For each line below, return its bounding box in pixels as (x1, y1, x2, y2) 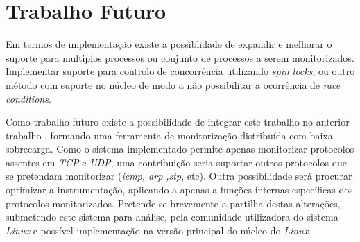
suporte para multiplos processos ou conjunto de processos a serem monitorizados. (6, 50, 354, 64)
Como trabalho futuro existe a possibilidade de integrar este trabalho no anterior (6, 114, 350, 129)
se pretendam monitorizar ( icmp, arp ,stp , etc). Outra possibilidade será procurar (6, 168, 352, 183)
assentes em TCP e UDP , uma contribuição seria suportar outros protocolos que (6, 155, 348, 169)
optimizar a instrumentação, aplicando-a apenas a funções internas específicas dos (6, 182, 353, 197)
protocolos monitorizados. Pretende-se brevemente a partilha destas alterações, (6, 196, 341, 210)
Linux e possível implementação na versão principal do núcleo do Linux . (6, 223, 311, 237)
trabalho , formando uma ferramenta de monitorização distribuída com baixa (6, 128, 333, 142)
